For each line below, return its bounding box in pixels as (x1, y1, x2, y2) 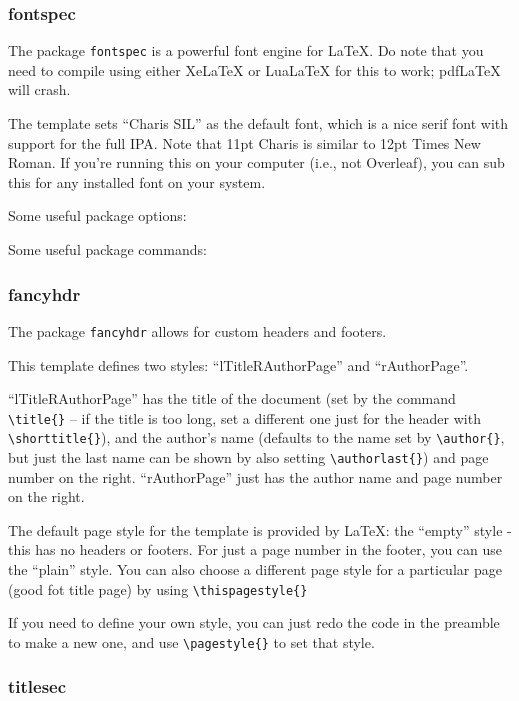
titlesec (8, 674, 67, 699)
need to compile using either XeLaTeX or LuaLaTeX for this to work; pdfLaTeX (8, 59, 501, 80)
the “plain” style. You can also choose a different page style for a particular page (8, 559, 502, 580)
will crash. (8, 79, 71, 100)
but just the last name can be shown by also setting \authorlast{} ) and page (8, 447, 489, 467)
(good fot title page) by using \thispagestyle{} (8, 578, 308, 599)
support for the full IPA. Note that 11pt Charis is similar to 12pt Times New (8, 132, 481, 153)
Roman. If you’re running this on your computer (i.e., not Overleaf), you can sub (8, 152, 505, 173)
